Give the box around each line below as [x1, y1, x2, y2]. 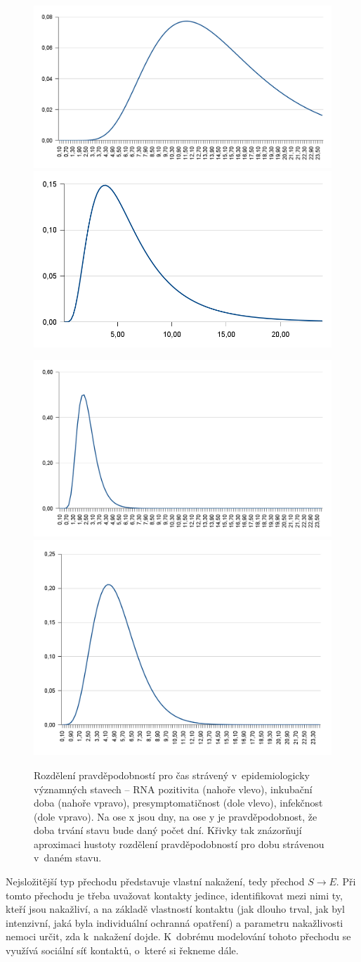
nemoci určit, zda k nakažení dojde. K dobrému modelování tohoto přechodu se [6, 929, 351, 944]
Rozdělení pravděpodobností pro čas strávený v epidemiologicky [34, 767, 310, 782]
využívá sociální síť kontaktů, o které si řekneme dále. [6, 943, 239, 958]
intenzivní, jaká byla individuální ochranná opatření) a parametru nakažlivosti [6, 915, 343, 930]
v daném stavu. [34, 850, 102, 865]
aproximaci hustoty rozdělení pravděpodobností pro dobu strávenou [34, 836, 324, 851]
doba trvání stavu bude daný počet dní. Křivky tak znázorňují [34, 823, 302, 838]
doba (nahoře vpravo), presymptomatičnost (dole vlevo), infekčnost [34, 795, 323, 810]
